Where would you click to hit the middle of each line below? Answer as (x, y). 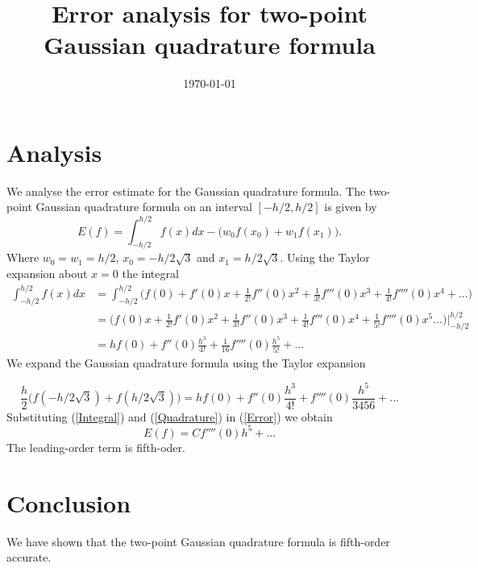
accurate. (29, 557)
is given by (351, 207)
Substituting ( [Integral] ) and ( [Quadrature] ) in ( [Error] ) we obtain (170, 416)
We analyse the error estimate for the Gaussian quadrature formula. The (186, 191)
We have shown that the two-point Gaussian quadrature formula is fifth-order (198, 541)
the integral (150, 273)
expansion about (47, 273)
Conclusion (69, 502)
